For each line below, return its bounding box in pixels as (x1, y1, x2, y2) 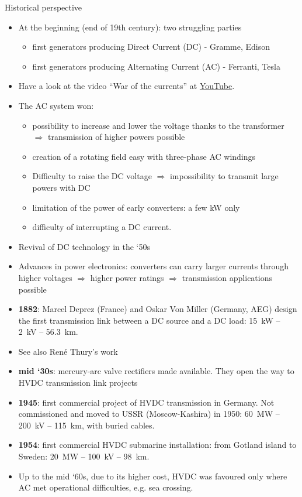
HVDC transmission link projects (18, 376, 138, 389)
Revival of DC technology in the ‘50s (18, 240, 151, 252)
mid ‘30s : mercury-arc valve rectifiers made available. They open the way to (18, 365, 294, 377)
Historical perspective (5, 1, 82, 13)
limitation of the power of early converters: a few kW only (32, 201, 240, 213)
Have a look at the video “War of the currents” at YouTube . (18, 80, 235, 92)
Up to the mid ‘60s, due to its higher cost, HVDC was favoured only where (18, 469, 287, 482)
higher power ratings (90, 271, 164, 283)
